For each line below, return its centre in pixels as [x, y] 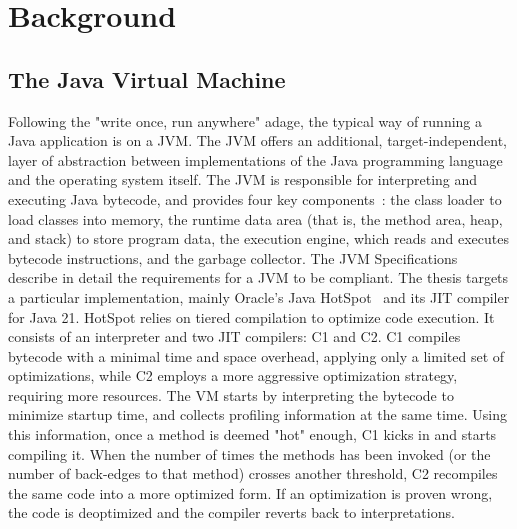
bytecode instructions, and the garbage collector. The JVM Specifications [233, 257]
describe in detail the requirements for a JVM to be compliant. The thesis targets [258, 277]
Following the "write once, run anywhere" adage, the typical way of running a [245, 120]
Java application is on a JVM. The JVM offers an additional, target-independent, [258, 140]
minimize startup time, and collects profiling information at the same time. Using [257, 414]
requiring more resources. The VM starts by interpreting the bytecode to [231, 394]
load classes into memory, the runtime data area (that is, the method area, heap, [255, 218]
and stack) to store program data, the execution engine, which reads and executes [258, 238]
